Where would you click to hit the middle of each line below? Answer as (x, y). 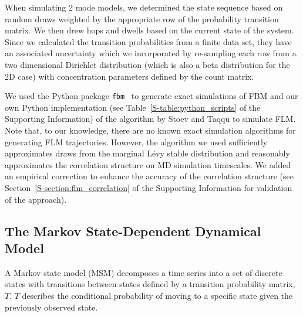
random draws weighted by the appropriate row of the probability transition (142, 18)
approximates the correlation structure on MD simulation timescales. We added (148, 164)
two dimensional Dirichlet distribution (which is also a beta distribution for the (147, 64)
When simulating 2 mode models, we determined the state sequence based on (144, 7)
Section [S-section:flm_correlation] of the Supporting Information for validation (149, 187)
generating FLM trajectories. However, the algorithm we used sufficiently (136, 142)
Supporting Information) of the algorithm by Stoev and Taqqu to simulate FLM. (150, 119)
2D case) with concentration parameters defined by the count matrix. (129, 76)
